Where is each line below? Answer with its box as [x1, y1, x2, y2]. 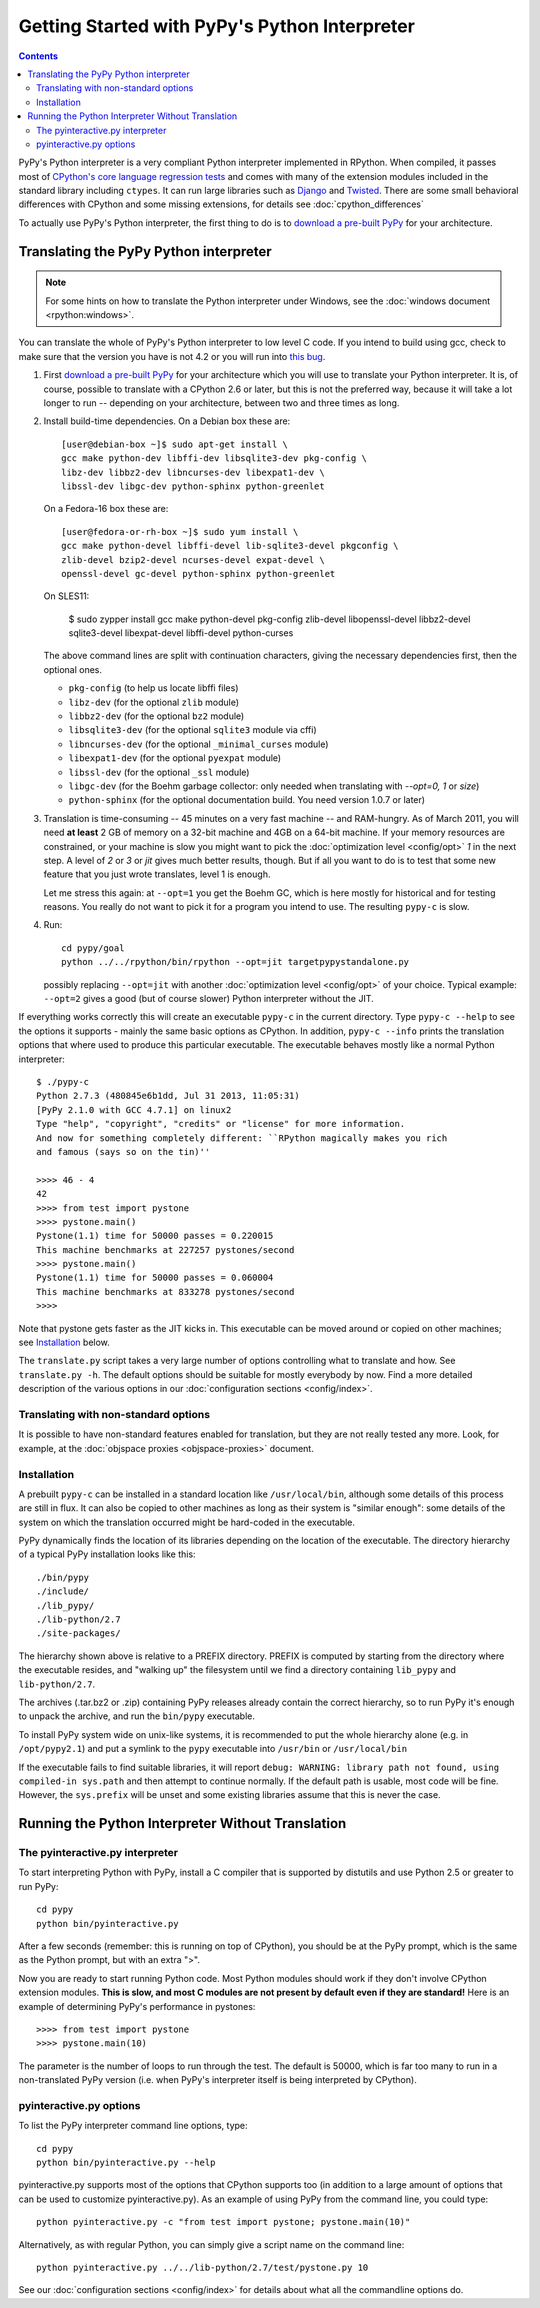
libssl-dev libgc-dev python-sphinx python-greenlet [61, 480, 325, 492]
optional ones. [43, 663, 103, 675]
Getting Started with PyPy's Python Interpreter [18, 15, 415, 37]
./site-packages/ [36, 1628, 121, 1639]
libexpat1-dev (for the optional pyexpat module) [68, 752, 282, 764]
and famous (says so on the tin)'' [36, 1146, 211, 1157]
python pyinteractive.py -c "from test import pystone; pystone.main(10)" [36, 2216, 411, 2228]
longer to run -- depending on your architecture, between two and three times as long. [43, 396, 400, 409]
